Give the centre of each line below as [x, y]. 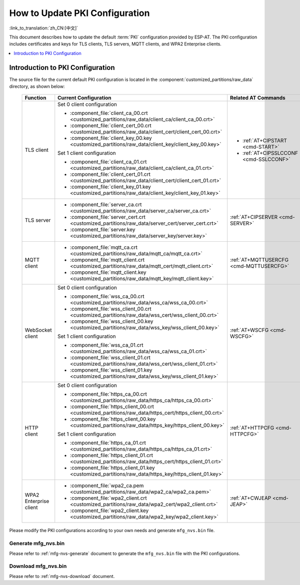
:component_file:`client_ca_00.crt [109, 113]
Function [35, 98]
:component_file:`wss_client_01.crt [110, 358]
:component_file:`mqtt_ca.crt [104, 247]
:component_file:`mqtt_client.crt [107, 260]
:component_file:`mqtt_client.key [108, 272]
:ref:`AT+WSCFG [249, 330]
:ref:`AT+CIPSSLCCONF [270, 153]
